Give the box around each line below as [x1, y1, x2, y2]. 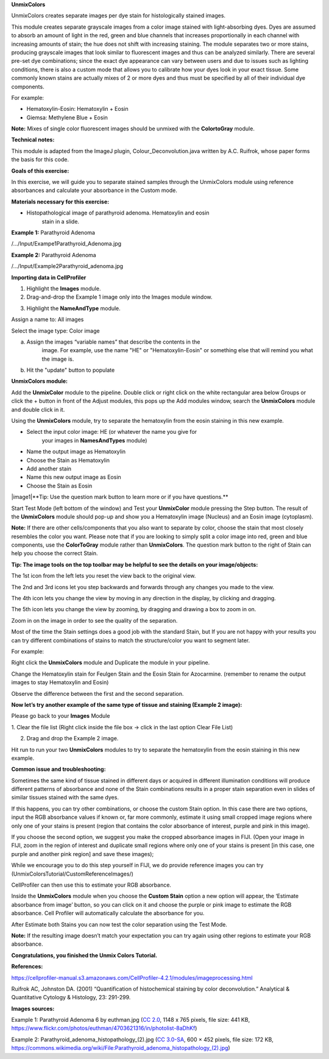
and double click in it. [11, 406, 65, 413]
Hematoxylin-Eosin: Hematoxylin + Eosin [26, 105, 129, 113]
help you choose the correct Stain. [11, 550, 98, 557]
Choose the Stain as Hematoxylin [26, 456, 110, 464]
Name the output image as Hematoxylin [26, 448, 126, 455]
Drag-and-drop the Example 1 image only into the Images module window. [26, 293, 213, 301]
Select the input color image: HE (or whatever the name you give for [26, 428, 197, 436]
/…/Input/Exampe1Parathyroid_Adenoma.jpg [11, 240, 122, 247]
